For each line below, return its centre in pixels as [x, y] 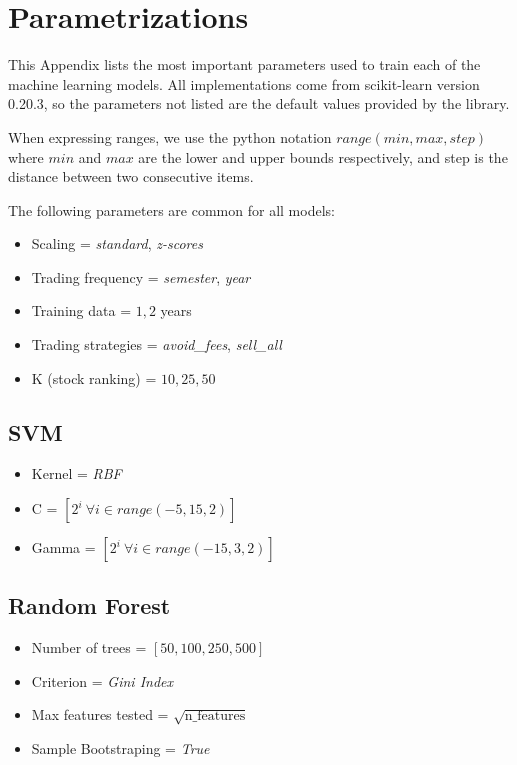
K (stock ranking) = [94, 377]
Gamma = [63, 547]
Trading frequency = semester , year [141, 276]
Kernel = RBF [76, 473]
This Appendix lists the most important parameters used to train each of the [244, 64]
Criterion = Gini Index [102, 680]
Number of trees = [89, 647]
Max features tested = [100, 714]
